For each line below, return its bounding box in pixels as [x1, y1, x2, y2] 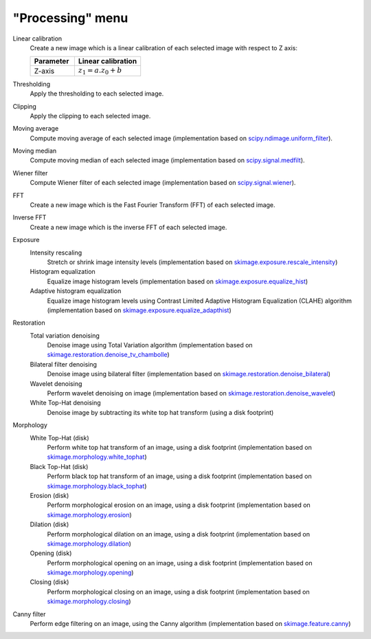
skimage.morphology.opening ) [47, 568, 134, 577]
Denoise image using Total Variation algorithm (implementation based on [47, 341, 254, 349]
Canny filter [12, 609, 46, 618]
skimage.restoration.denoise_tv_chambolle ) [47, 351, 170, 359]
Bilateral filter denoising [30, 360, 98, 368]
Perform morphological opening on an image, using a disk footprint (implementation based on [47, 559, 313, 567]
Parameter [34, 56, 69, 66]
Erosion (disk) [30, 491, 69, 499]
